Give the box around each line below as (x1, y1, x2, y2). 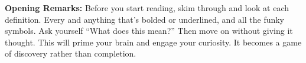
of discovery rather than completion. (5, 47, 136, 60)
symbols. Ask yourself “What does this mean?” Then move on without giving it (5, 24, 293, 37)
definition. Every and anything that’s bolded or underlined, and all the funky (5, 13, 285, 25)
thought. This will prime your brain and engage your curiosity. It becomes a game (5, 36, 302, 48)
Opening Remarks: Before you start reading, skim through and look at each (5, 2, 289, 13)
